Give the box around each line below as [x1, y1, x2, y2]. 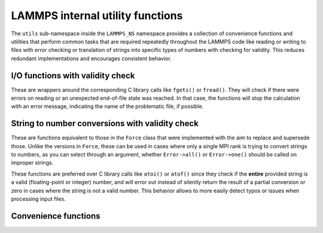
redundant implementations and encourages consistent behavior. [11, 54, 172, 62]
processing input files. [11, 195, 66, 203]
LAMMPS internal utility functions [11, 9, 183, 22]
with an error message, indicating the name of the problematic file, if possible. [11, 103, 204, 110]
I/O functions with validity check [11, 70, 135, 81]
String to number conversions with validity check [11, 118, 199, 128]
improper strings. [11, 159, 54, 167]
